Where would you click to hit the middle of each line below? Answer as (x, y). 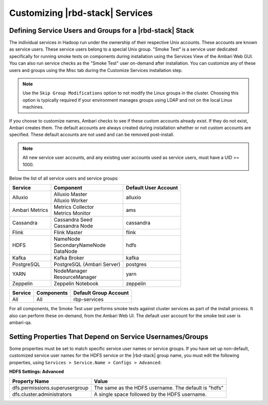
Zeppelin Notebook (76, 284)
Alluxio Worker (71, 201)
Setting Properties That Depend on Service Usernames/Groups (109, 337)
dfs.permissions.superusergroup (50, 388)
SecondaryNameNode (80, 245)
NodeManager (71, 271)
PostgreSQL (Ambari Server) (87, 265)
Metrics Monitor (72, 213)
